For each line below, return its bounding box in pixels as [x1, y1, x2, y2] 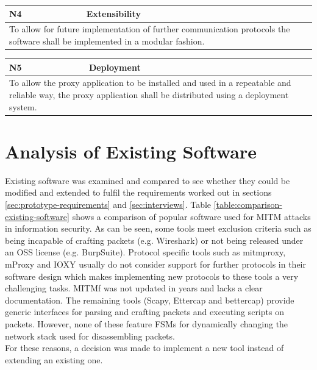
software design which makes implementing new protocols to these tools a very [5, 269, 299, 282]
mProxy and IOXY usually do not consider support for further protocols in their [5, 257, 307, 270]
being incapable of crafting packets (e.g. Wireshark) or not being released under [5, 233, 304, 246]
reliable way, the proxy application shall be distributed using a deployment [9, 88, 289, 101]
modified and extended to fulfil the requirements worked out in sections [5, 186, 272, 199]
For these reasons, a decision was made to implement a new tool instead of [5, 341, 284, 354]
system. [9, 100, 37, 113]
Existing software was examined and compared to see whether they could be [5, 174, 290, 187]
